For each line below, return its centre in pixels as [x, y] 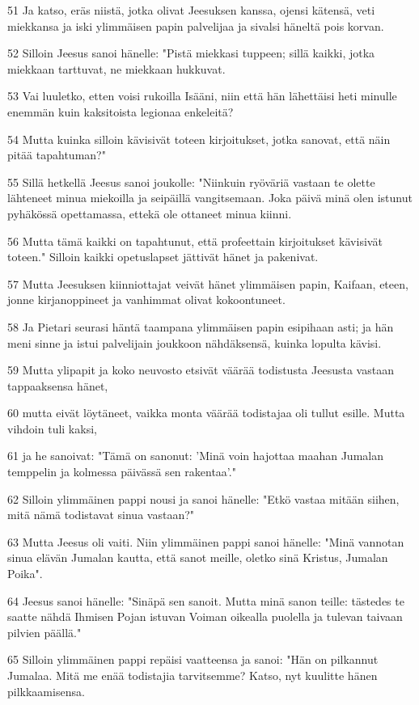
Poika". [25, 574]
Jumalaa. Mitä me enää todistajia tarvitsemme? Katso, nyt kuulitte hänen [193, 675]
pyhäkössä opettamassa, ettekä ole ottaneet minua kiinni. [150, 213]
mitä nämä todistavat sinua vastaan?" [101, 515]
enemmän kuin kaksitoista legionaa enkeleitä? [121, 111]
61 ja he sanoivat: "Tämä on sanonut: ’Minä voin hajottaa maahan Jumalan [195, 456]
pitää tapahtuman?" [57, 155]
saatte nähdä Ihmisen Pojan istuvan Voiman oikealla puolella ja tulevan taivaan [205, 616]
